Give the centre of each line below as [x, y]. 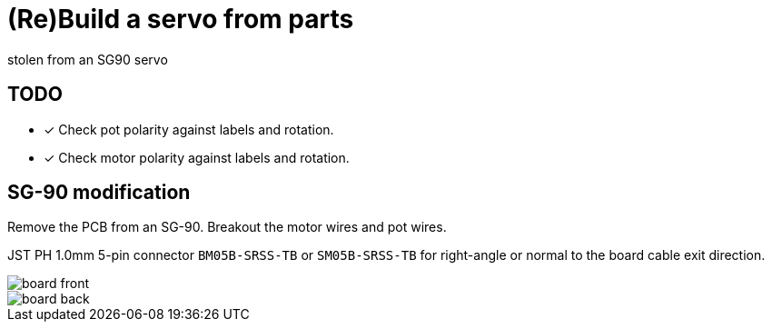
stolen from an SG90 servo [88, 59]
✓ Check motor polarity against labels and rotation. [197, 157]
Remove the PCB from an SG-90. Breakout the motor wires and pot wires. [227, 227]
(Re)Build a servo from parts [181, 19]
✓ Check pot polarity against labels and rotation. [189, 129]
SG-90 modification [99, 193]
